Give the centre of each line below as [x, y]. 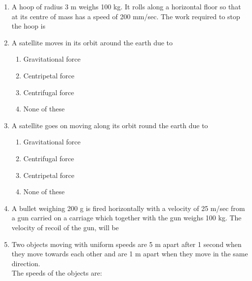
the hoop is [28, 26]
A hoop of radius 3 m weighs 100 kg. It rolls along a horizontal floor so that [126, 6]
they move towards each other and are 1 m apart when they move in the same [130, 254]
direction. [26, 263]
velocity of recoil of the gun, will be [65, 227]
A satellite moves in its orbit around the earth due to [92, 42]
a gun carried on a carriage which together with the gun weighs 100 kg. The [126, 218]
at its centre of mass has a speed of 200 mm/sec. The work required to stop [126, 16]
